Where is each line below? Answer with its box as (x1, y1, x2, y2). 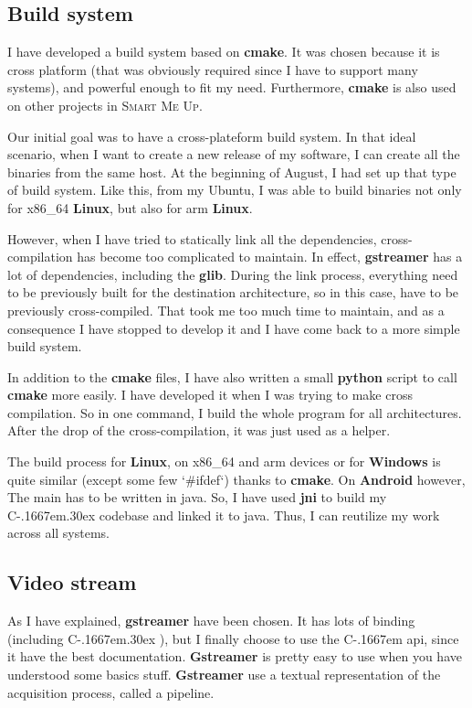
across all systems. (7, 523, 110, 542)
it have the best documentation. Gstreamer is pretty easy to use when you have (7, 647, 462, 666)
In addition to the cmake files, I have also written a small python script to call (7, 367, 457, 386)
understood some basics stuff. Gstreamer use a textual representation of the (7, 665, 441, 684)
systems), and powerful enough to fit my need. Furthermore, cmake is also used (7, 78, 456, 97)
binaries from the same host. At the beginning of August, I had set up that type (7, 162, 456, 181)
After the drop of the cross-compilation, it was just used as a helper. (7, 421, 391, 440)
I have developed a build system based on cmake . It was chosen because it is (7, 42, 440, 61)
